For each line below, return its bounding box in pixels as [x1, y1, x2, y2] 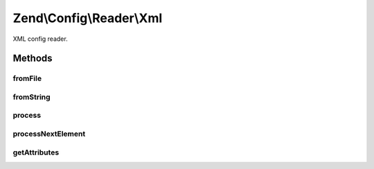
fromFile [12, 73, 42, 83]
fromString [12, 92, 51, 102]
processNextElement [12, 129, 86, 139]
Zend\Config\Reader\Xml [12, 10, 163, 26]
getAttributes [12, 148, 60, 157]
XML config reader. [12, 35, 69, 43]
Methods [12, 53, 53, 64]
